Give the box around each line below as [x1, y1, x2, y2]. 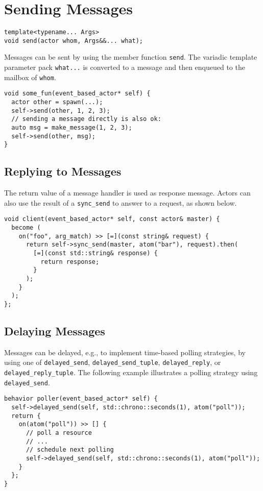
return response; [40, 258, 100, 265]
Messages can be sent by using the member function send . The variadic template [4, 52, 257, 62]
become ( [11, 224, 41, 232]
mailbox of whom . [4, 71, 56, 82]
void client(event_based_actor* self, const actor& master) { [4, 215, 220, 223]
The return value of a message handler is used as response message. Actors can [4, 187, 251, 198]
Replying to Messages [4, 163, 122, 179]
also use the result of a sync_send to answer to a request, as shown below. [4, 197, 237, 208]
